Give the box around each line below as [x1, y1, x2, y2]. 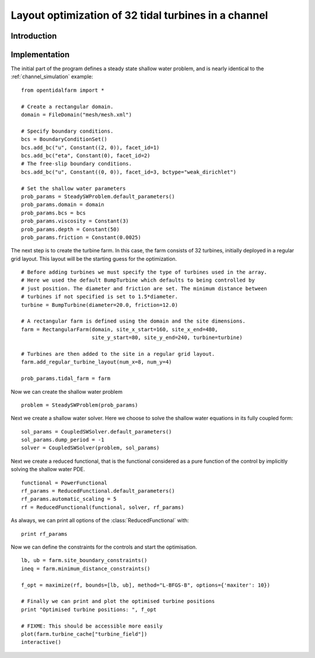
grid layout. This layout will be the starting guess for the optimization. [10, 255, 177, 262]
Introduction [10, 31, 57, 41]
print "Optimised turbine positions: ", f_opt [21, 606, 157, 613]
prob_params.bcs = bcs [21, 209, 86, 216]
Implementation [10, 50, 70, 60]
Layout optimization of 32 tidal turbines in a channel [10, 9, 268, 22]
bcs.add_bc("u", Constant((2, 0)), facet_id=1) [21, 144, 160, 151]
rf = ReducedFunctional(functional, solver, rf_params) [21, 504, 184, 511]
